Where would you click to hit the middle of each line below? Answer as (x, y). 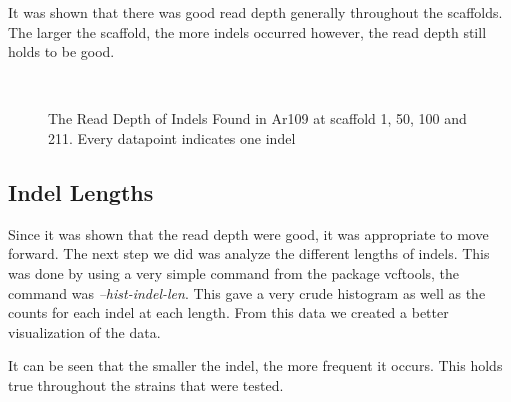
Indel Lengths (81, 191)
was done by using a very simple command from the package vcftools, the (234, 272)
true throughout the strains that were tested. (146, 384)
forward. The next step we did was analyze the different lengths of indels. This (249, 253)
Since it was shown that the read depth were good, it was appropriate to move (248, 233)
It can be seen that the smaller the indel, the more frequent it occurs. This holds (255, 365)
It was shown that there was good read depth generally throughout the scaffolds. (255, 12)
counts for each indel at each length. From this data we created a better (228, 312)
